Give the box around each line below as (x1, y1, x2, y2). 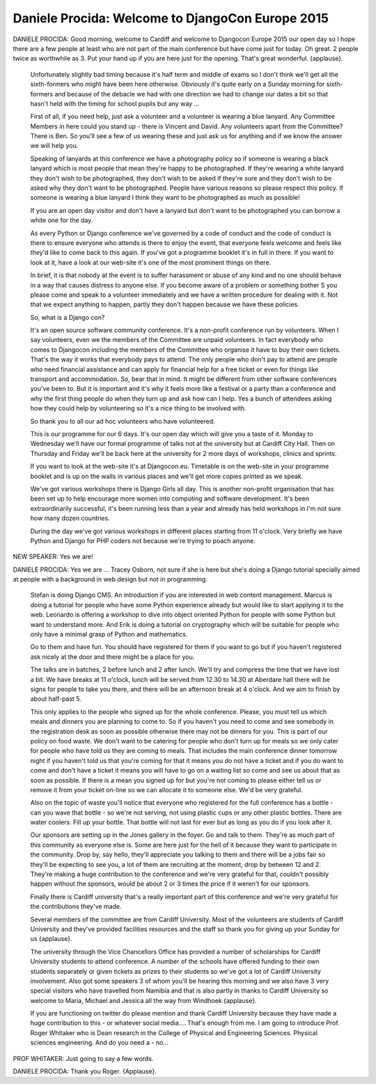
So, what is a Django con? (30, 313, 105, 321)
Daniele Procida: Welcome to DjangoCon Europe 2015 (13, 10, 329, 26)
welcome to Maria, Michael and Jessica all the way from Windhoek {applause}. (30, 996, 257, 1004)
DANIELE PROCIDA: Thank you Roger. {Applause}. (13, 1067, 157, 1076)
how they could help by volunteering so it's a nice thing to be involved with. (30, 404, 246, 413)
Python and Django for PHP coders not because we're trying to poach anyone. (30, 536, 256, 544)
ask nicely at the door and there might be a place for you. (30, 653, 195, 661)
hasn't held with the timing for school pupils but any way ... (30, 99, 200, 107)
